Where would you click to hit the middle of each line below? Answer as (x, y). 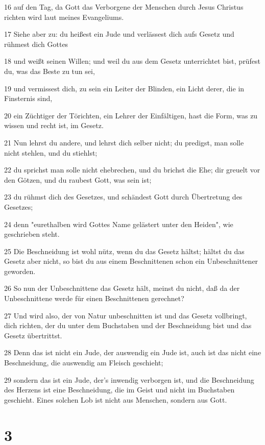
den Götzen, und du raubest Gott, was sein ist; (78, 179)
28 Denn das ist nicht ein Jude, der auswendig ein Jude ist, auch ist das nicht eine (133, 352)
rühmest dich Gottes (36, 44)
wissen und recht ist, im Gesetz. (54, 125)
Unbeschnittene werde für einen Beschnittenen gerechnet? (94, 298)
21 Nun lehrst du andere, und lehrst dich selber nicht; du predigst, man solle (124, 142)
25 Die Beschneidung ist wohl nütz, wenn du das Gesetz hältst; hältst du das (124, 251)
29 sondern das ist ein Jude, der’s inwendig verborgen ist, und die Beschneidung (129, 379)
